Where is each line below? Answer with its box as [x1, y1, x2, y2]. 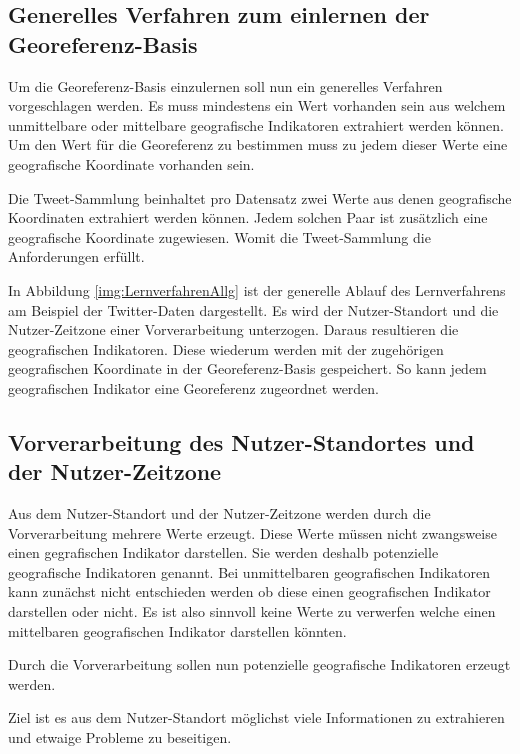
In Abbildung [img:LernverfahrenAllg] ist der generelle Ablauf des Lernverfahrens [8, 279, 506, 300]
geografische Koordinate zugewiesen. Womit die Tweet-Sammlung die [8, 226, 431, 247]
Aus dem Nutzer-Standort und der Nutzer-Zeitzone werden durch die [8, 503, 431, 524]
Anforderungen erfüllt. [8, 246, 145, 267]
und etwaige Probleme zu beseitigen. [8, 727, 232, 748]
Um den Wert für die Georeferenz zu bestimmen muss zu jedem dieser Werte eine [8, 134, 508, 155]
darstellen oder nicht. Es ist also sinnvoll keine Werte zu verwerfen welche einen [8, 601, 496, 622]
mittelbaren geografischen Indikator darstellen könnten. [8, 620, 347, 641]
